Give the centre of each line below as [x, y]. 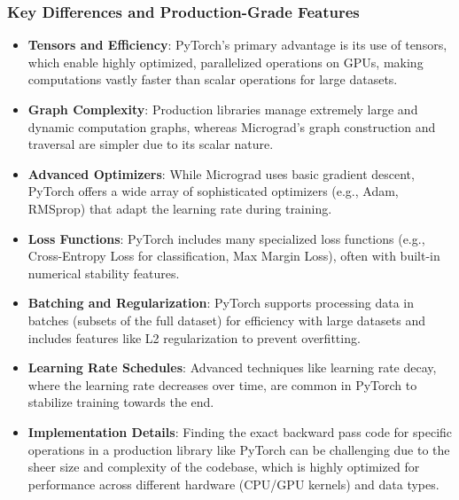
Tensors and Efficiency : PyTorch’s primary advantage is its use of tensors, [237, 45]
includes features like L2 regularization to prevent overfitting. [194, 337]
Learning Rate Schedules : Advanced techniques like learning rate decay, [232, 367]
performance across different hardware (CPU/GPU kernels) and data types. [233, 484]
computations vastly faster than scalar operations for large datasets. [213, 79]
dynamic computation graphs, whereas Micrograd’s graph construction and [232, 126]
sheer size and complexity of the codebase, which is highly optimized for [224, 467]
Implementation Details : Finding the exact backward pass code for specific [240, 431]
